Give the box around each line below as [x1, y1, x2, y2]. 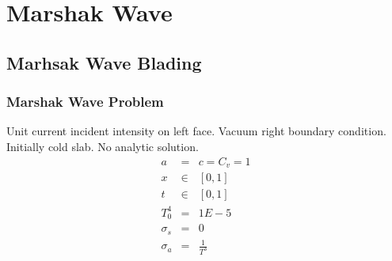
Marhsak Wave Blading [6, 50, 202, 74]
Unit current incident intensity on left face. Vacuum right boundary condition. [6, 123, 386, 139]
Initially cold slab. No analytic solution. [6, 138, 199, 154]
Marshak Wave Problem [6, 92, 164, 112]
